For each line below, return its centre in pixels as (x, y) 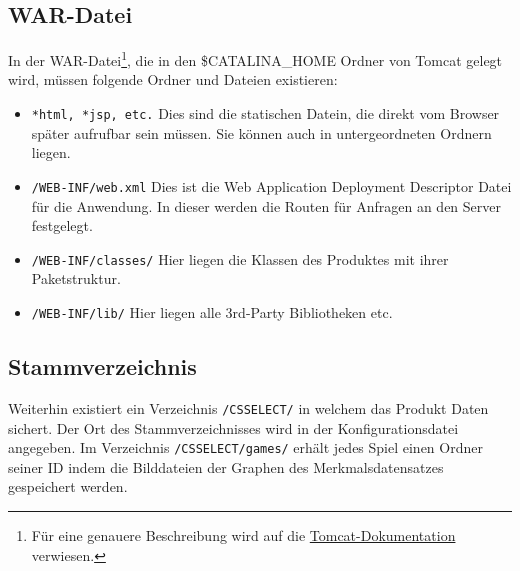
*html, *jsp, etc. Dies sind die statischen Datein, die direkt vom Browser (265, 113)
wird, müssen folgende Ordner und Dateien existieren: (173, 79)
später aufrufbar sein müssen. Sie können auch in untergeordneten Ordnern (261, 132)
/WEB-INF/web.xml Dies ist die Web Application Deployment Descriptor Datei (271, 185)
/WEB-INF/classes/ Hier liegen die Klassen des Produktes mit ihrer (240, 258)
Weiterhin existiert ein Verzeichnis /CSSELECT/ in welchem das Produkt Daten (248, 407)
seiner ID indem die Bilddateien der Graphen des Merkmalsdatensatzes (226, 466)
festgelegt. (62, 225)
